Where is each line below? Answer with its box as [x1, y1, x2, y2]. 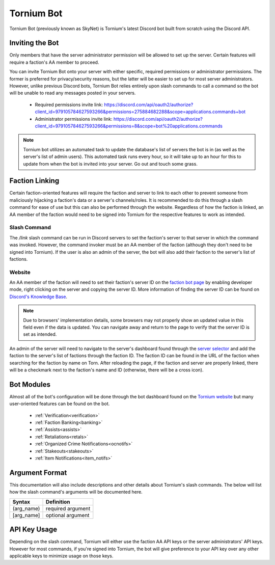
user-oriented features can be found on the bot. [9, 400, 110, 407]
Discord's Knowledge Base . [9, 293, 68, 300]
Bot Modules [9, 380, 51, 389]
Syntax [12, 498, 31, 505]
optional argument [45, 512, 90, 519]
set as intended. [23, 331, 57, 337]
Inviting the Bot [9, 39, 59, 47]
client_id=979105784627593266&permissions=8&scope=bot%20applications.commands [35, 123, 223, 129]
